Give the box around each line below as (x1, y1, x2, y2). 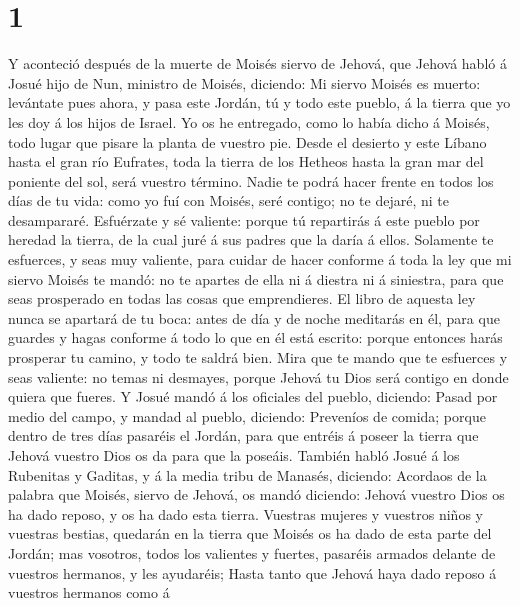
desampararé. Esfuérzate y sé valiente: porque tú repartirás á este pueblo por (8, 209, 480, 230)
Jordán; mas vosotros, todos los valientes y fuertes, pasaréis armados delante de (8, 542, 496, 563)
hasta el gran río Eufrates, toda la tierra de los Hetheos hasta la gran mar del (8, 151, 484, 172)
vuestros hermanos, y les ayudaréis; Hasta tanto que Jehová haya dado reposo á (8, 562, 497, 583)
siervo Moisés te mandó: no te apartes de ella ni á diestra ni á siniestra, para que (8, 268, 504, 289)
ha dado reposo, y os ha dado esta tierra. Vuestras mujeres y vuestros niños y (8, 503, 483, 524)
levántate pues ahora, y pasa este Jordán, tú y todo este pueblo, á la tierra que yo (8, 92, 511, 113)
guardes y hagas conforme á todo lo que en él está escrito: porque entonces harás (8, 327, 503, 348)
